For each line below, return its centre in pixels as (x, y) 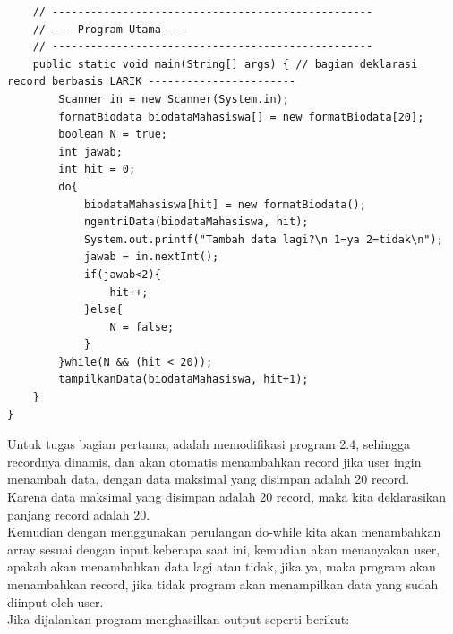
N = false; (142, 327)
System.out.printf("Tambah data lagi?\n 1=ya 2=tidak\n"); (263, 239)
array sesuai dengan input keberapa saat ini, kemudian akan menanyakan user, (224, 549)
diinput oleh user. (56, 601)
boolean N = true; (113, 135)
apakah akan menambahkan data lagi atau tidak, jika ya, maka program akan (222, 566)
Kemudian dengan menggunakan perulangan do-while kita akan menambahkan (224, 532)
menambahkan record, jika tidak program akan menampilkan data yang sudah (223, 584)
